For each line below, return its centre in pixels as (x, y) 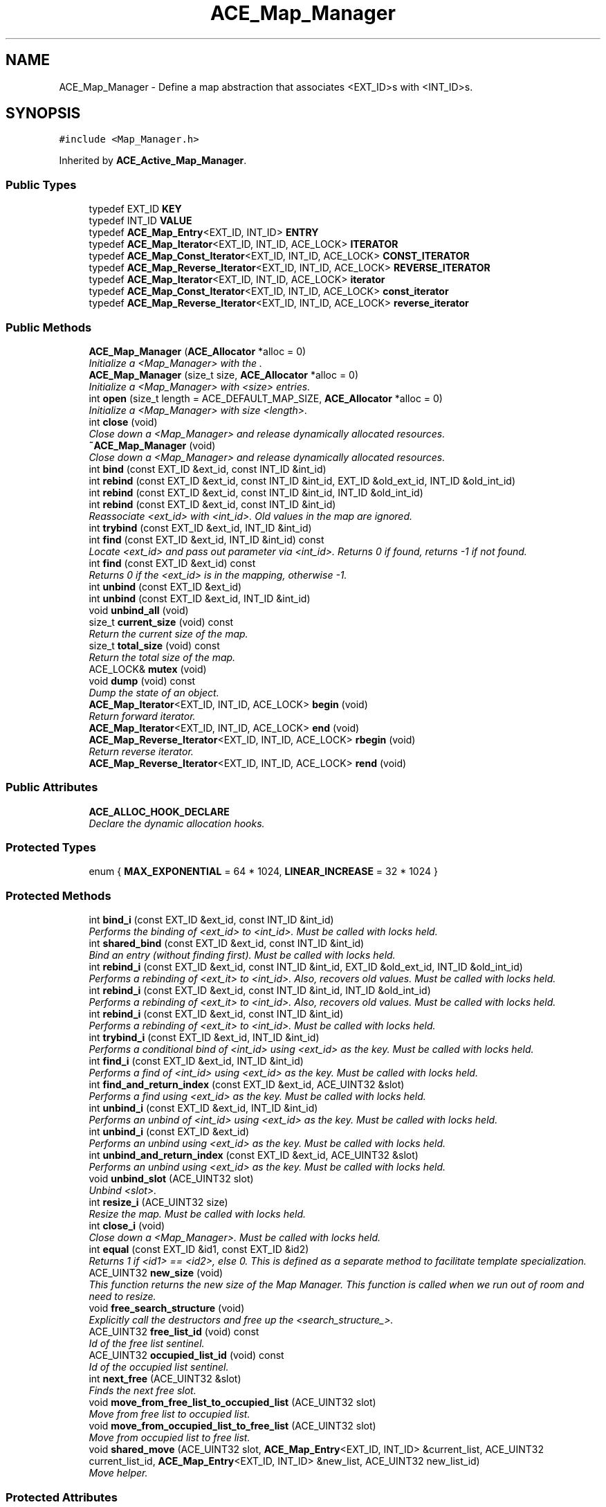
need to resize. (122, 1297)
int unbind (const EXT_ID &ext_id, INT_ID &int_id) (200, 598)
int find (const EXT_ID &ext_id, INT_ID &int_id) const (206, 539)
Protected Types (51, 848)
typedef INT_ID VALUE (140, 221)
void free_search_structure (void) (167, 1308)
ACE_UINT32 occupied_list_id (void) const (186, 1355)
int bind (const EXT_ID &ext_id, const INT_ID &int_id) (208, 469)
